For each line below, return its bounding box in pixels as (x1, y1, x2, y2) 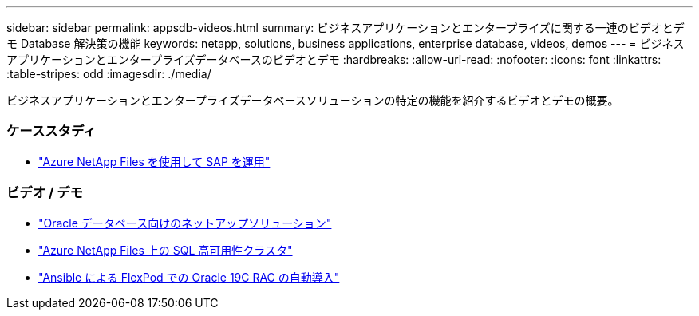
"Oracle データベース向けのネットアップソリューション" (38, 215, 332, 230)
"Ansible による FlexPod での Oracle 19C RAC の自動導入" (38, 270, 340, 284)
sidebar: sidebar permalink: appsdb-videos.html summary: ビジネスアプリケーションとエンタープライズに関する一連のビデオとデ (6, 21, 685, 34)
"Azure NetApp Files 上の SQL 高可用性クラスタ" (38, 243, 293, 257)
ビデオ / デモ (6, 184, 83, 201)
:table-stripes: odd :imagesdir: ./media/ (6, 67, 211, 81)
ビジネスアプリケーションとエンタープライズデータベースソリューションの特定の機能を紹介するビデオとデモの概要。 (6, 93, 619, 107)
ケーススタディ (6, 123, 97, 140)
